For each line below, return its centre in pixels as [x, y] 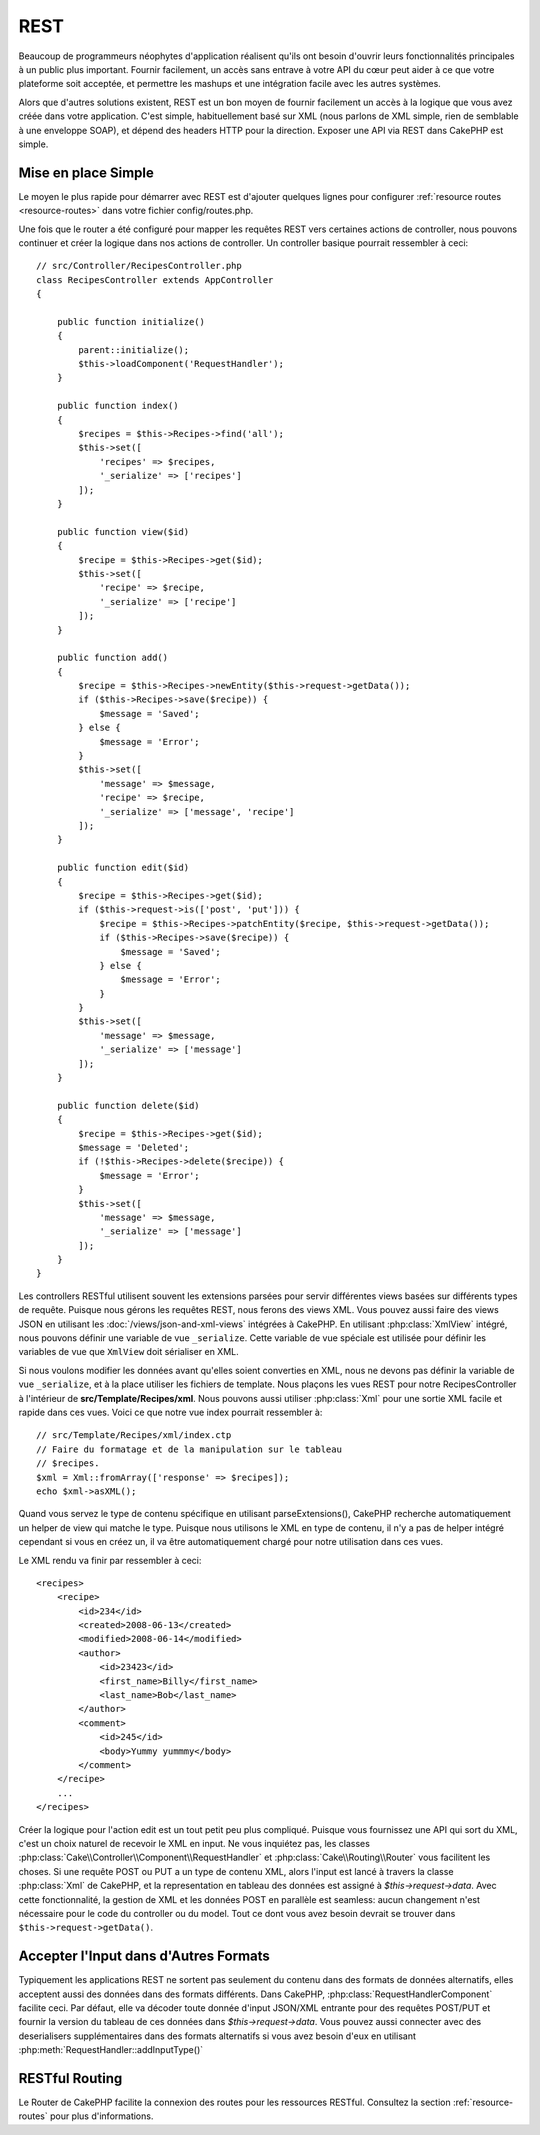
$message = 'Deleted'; [134, 1147]
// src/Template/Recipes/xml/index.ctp [134, 1435]
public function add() [112, 658]
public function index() [117, 406]
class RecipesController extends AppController [155, 279]
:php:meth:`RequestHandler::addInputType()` [111, 2050]
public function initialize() [130, 321]
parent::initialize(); [134, 349]
